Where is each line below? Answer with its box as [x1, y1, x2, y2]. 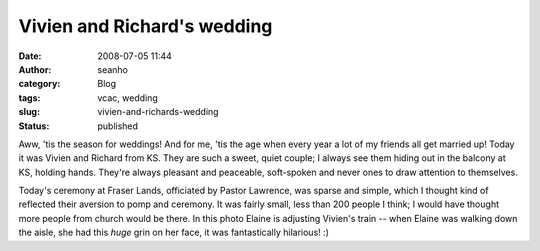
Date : [18, 50, 42, 62]
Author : [18, 63, 52, 75]
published [97, 120, 139, 132]
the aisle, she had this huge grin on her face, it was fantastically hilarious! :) [18, 226, 330, 239]
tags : [18, 91, 41, 104]
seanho [97, 63, 129, 75]
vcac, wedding [97, 91, 159, 104]
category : [18, 78, 61, 90]
